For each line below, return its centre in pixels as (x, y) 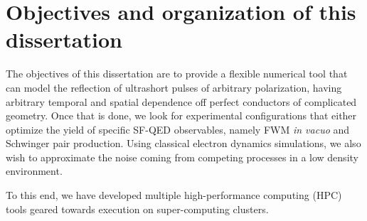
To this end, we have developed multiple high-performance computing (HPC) (174, 195)
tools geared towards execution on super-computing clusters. (137, 209)
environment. (34, 171)
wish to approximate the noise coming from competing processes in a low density (182, 157)
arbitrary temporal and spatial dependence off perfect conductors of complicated (181, 101)
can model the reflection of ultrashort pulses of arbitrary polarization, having (174, 87)
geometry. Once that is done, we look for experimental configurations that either (181, 115)
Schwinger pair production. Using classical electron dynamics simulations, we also (183, 143)
